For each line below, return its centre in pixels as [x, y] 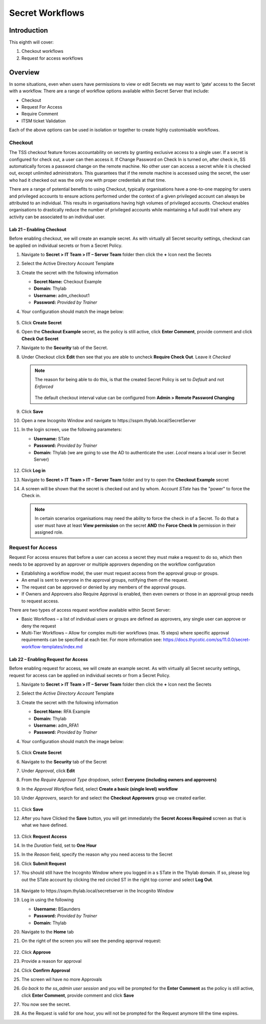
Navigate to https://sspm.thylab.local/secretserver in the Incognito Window [98, 891]
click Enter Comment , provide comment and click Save [78, 995]
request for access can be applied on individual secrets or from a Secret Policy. [90, 675]
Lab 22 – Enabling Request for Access [49, 659]
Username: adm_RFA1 [56, 725]
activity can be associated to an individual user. [57, 217]
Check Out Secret [40, 339]
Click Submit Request [44, 864]
